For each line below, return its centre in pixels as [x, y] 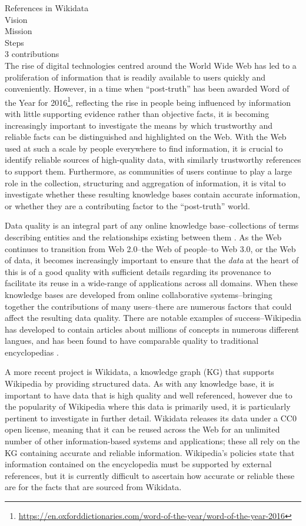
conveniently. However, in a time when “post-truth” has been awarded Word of [147, 88]
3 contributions [32, 54]
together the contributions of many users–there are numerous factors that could [148, 306]
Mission [19, 31]
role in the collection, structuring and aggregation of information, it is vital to [145, 182]
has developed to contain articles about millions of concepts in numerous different [152, 329]
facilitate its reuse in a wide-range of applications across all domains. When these [152, 283]
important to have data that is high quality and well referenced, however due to [149, 395]
